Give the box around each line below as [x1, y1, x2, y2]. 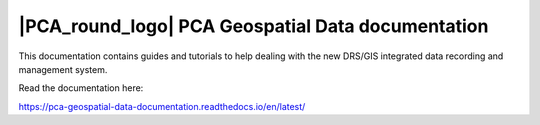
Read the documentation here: [18, 82, 144, 94]
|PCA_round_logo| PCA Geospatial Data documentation [18, 15, 489, 37]
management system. [18, 63, 108, 75]
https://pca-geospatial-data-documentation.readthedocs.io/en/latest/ [18, 100, 306, 112]
